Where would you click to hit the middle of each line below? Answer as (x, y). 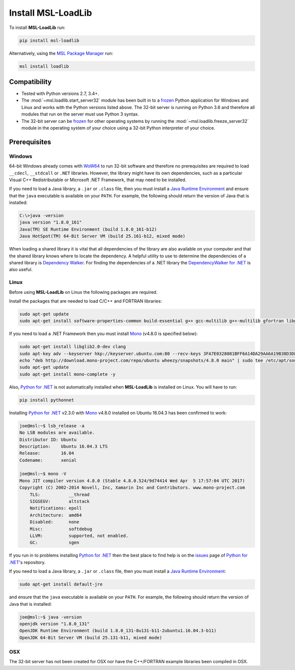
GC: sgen (55, 543)
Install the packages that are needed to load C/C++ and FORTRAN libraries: (86, 301)
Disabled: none (55, 522)
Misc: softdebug (61, 529)
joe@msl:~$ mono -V (43, 474)
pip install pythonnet (47, 400)
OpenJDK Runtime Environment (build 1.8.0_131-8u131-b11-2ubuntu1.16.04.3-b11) (118, 631)
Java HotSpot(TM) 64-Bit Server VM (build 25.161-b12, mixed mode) (103, 236)
